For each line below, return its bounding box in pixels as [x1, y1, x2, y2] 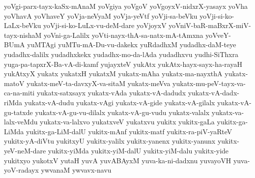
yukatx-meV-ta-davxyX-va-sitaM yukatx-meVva [27, 78, 170, 88]
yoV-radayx [4, 165, 39, 175]
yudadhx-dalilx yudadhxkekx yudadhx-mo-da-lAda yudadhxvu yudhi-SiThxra [4, 49, 238, 59]
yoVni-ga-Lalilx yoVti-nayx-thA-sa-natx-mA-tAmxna [43, 30, 203, 40]
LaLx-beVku [4, 20, 41, 30]
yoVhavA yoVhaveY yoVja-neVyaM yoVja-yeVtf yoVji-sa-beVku [4, 10, 198, 21]
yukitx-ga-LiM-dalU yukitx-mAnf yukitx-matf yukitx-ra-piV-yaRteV [26, 126, 232, 136]
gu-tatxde [4, 107, 33, 117]
